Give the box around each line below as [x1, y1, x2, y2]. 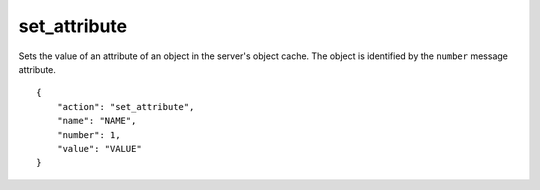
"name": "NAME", [56, 115, 137, 127]
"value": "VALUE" [56, 143, 142, 154]
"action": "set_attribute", [56, 101, 195, 112]
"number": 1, [56, 129, 121, 140]
